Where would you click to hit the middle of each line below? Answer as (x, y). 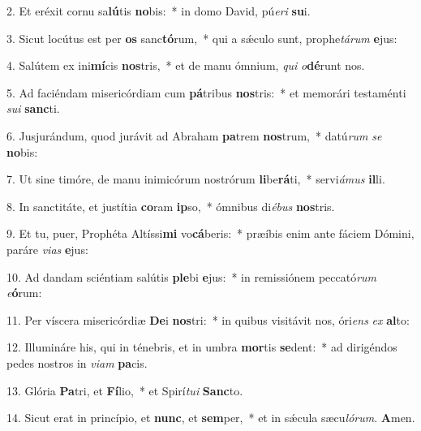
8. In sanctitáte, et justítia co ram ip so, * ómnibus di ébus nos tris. (171, 206)
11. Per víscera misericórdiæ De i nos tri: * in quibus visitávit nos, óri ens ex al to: (208, 319)
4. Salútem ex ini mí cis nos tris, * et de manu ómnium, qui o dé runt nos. (186, 65)
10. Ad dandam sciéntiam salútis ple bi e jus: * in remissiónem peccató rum (192, 276)
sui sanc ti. (33, 108)
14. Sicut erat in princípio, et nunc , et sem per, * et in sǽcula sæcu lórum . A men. (211, 418)
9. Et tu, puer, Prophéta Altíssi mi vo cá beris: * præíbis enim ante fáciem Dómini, (210, 233)
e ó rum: (24, 293)
